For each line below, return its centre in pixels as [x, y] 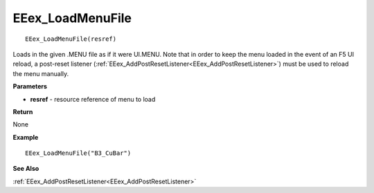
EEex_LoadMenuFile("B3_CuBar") [78, 153]
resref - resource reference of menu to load [93, 99]
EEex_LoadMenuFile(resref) [71, 39]
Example [26, 137]
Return [23, 111]
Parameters [30, 86]
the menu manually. [41, 73]
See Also [26, 169]
